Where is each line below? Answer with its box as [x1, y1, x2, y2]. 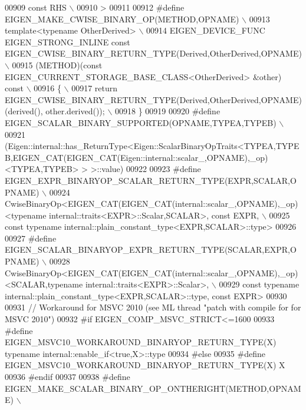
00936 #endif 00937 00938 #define [5, 371, 130, 382]
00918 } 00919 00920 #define [114, 105, 221, 117]
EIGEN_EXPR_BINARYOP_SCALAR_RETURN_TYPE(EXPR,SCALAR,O [5, 174, 297, 186]
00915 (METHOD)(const [12, 58, 103, 71]
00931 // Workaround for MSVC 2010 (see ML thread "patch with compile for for [5, 301, 301, 313]
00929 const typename [219, 278, 300, 290]
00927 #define [5, 232, 57, 244]
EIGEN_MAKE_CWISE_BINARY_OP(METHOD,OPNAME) [5, 12, 239, 25]
